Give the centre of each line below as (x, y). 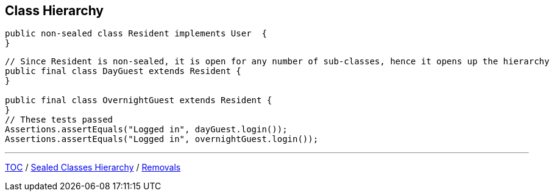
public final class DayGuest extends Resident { (123, 71)
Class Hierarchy (55, 11)
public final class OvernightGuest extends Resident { (139, 100)
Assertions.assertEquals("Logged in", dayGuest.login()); (146, 130)
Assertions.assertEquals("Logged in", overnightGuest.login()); (162, 139)
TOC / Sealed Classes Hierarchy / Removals (93, 167)
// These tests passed (59, 120)
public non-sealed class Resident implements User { (136, 34)
